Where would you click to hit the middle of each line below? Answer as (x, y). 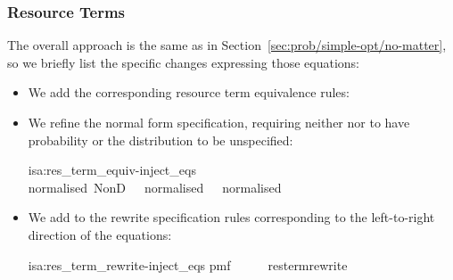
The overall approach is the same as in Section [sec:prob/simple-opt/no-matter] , (227, 45)
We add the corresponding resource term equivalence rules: (189, 92)
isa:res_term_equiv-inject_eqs (112, 170)
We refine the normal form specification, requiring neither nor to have (219, 122)
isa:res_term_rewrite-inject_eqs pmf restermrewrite (188, 264)
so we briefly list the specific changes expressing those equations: (183, 62)
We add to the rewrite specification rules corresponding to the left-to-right (231, 217)
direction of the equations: (100, 234)
